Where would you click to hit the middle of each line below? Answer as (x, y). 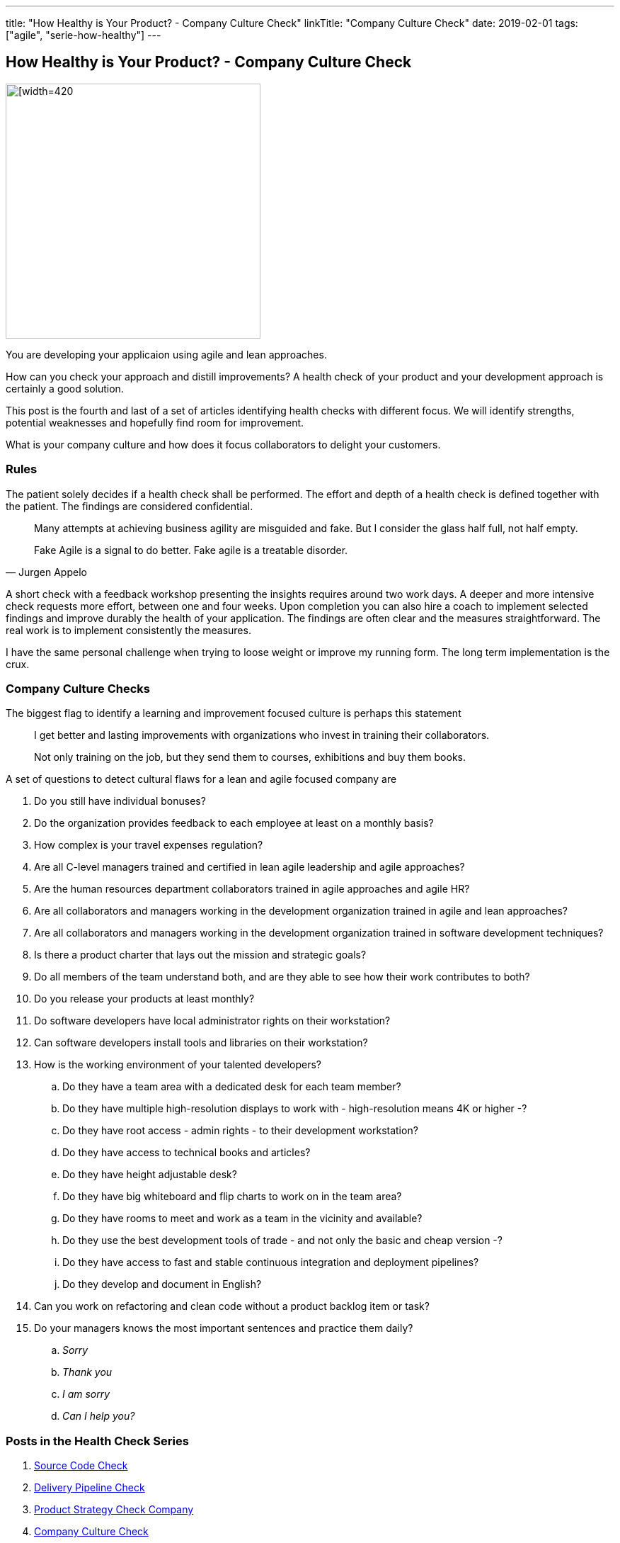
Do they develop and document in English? (162, 1284)
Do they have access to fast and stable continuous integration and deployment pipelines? (271, 1262)
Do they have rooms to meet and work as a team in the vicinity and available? (242, 1219)
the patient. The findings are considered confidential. (130, 506)
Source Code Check (81, 1466)
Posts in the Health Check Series (97, 1441)
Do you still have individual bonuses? (120, 801)
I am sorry (86, 1394)
